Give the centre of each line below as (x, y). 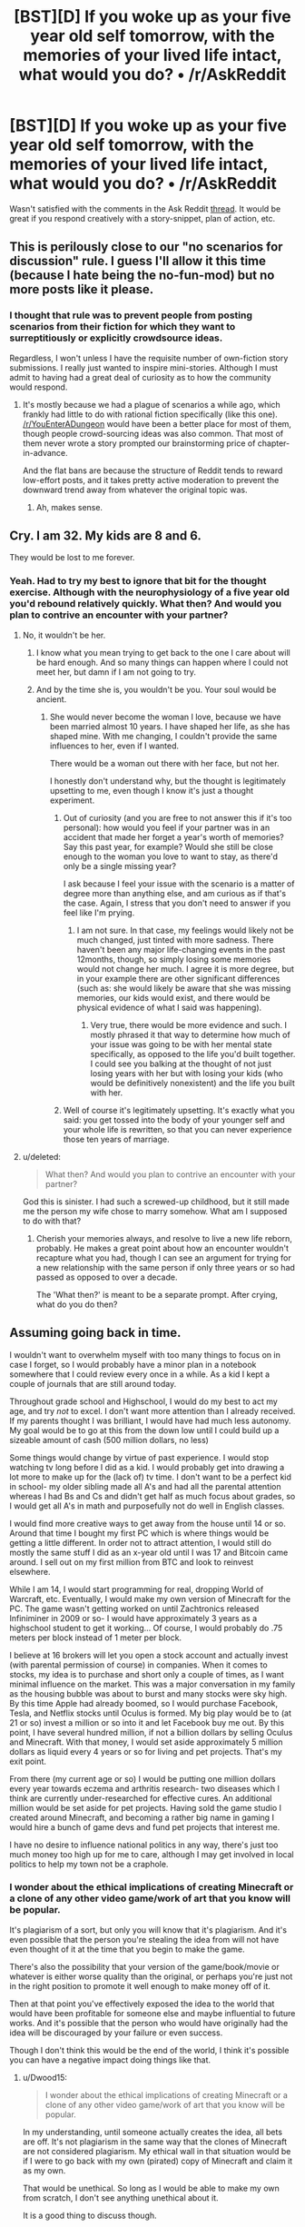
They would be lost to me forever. (72, 558)
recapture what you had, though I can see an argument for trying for (164, 1257)
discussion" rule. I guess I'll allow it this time (138, 261)
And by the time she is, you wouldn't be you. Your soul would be (156, 689)
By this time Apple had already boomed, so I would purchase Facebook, (144, 1703)
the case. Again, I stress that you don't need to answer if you (177, 903)
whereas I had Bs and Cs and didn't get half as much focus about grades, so (152, 1496)
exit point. (28, 1761)
